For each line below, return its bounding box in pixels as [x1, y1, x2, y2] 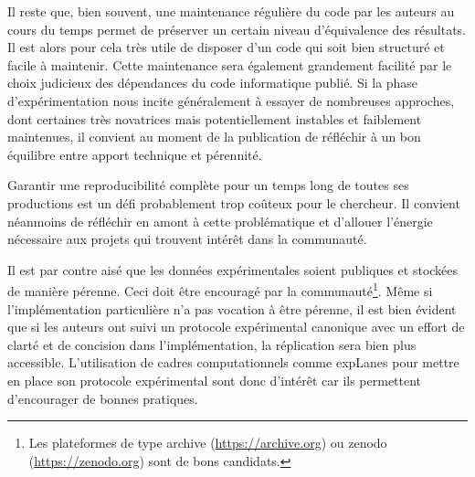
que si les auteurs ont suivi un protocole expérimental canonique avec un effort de [7, 317, 465, 336]
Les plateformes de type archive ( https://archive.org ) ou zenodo [28, 433, 387, 452]
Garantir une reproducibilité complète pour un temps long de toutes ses [7, 175, 409, 195]
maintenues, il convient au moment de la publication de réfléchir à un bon [7, 127, 421, 146]
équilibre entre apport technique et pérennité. [7, 144, 262, 164]
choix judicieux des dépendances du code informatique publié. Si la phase [7, 73, 418, 92]
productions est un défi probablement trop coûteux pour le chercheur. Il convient [7, 193, 460, 212]
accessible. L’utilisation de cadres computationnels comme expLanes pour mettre [7, 353, 459, 372]
